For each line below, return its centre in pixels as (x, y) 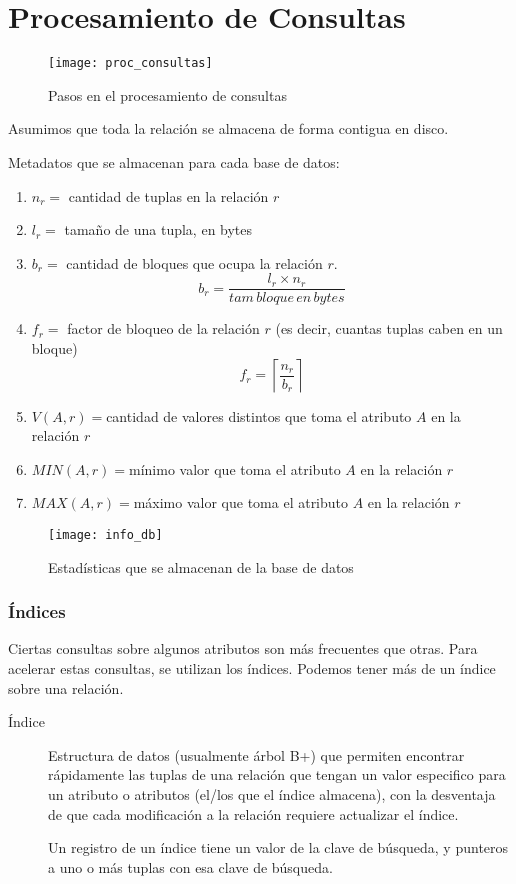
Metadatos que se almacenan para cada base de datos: (174, 161)
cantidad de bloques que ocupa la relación (194, 262)
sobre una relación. (66, 687)
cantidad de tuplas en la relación (168, 195)
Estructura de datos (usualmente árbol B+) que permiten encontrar (256, 754)
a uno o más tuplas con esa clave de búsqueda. (190, 866)
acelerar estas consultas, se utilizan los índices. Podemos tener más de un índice (252, 668)
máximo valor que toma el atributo (241, 502)
